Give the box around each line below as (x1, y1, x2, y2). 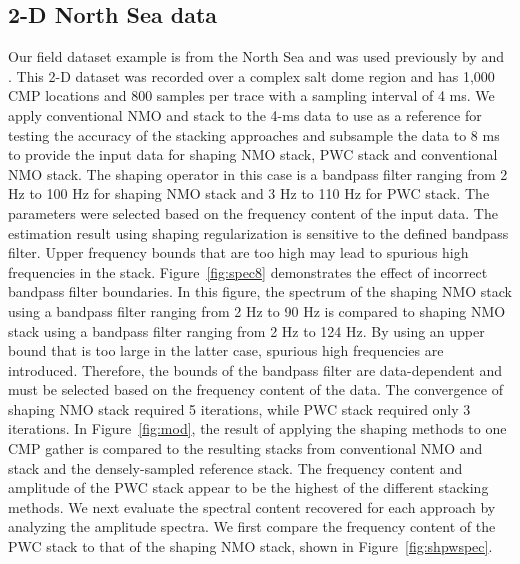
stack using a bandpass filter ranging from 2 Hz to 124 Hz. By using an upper (8, 320, 485, 341)
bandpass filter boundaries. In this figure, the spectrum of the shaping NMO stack (8, 281, 512, 302)
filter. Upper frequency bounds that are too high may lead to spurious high (8, 242, 469, 263)
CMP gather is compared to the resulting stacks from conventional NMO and (8, 438, 483, 459)
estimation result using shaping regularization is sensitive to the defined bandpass (8, 222, 509, 243)
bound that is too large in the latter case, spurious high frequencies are (8, 340, 444, 361)
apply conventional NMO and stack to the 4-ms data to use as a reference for (8, 104, 482, 125)
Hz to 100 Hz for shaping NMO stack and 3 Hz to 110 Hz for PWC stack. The (8, 183, 490, 204)
